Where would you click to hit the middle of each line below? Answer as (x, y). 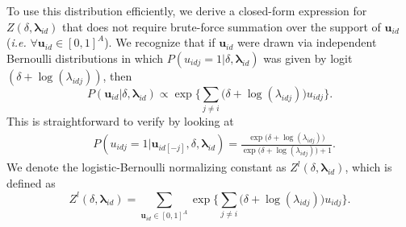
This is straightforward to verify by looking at (120, 121)
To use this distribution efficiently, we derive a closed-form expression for (187, 10)
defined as (31, 182)
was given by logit (308, 58)
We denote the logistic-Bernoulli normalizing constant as (146, 167)
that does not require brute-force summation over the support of (222, 26)
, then (117, 75)
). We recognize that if (160, 42)
